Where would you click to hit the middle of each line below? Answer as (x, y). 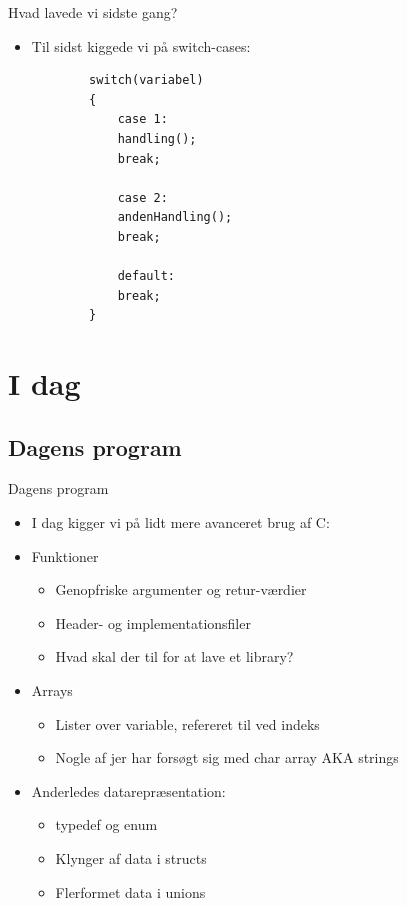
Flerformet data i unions (130, 891)
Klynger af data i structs (131, 858)
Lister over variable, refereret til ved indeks (187, 723)
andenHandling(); (175, 217)
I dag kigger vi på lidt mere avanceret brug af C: (180, 522)
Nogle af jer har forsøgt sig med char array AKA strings (227, 757)
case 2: (142, 197)
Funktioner (65, 555)
